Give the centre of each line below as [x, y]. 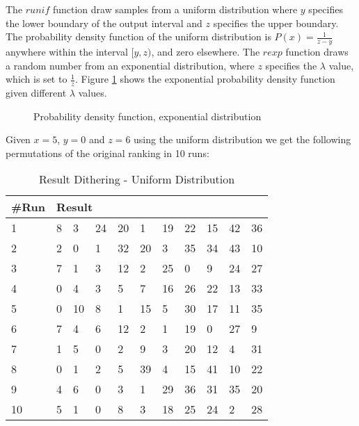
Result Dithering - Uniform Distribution [137, 179]
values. [93, 93]
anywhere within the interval [67, 52]
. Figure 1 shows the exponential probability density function [205, 79]
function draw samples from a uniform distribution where [175, 9]
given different [36, 93]
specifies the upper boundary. [276, 23]
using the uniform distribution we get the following [242, 139]
